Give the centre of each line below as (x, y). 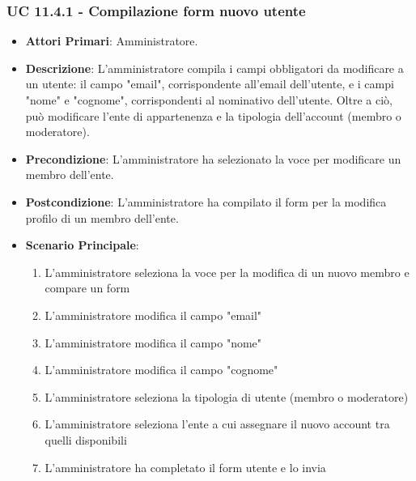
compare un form (87, 288)
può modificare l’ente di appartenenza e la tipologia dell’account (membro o (213, 115)
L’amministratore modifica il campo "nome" (153, 342)
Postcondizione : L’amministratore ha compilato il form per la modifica (206, 201)
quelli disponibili (86, 439)
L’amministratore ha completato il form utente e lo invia (185, 467)
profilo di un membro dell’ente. (102, 217)
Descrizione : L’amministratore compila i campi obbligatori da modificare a (214, 68)
